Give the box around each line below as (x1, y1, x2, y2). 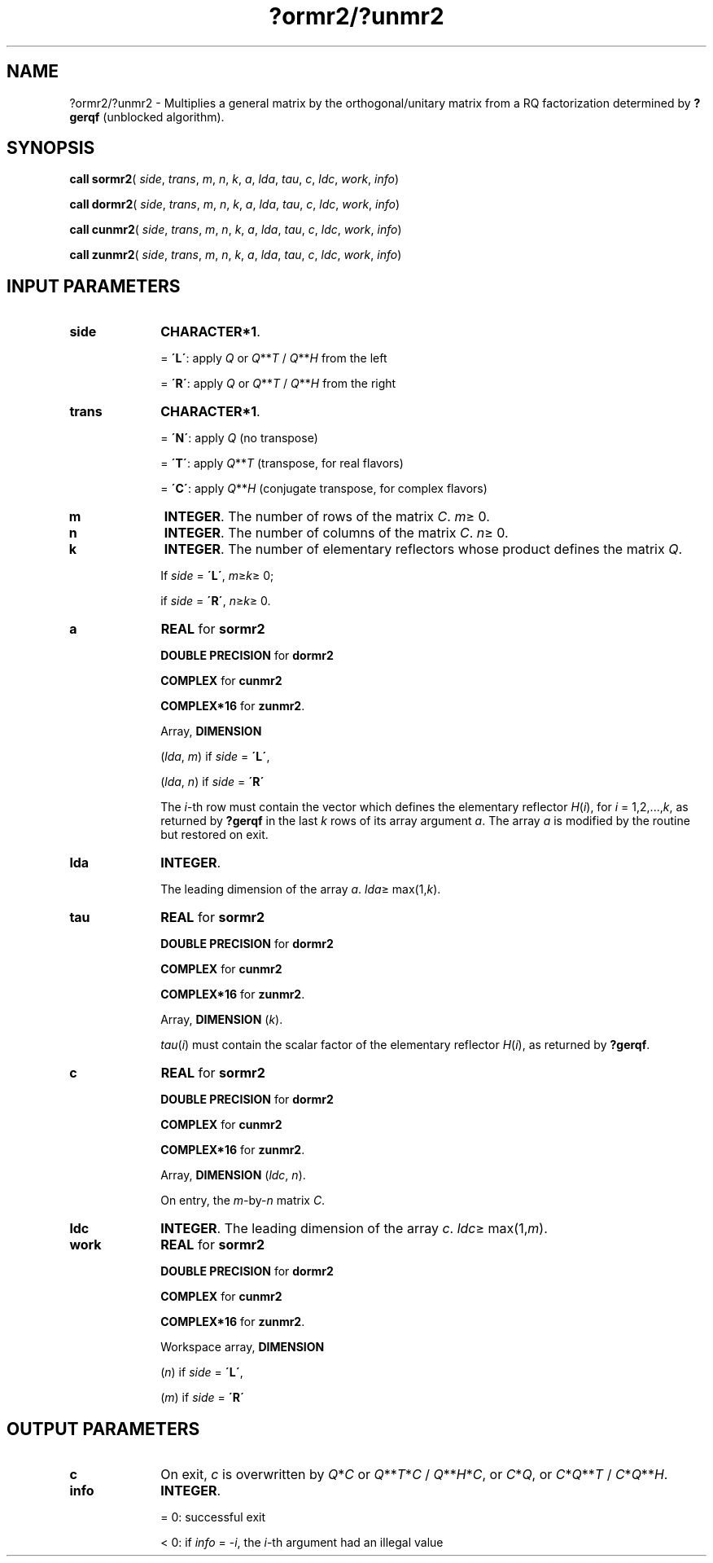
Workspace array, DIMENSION (160, 1340, 325, 1354)
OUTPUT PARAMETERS (7, 1418, 200, 1439)
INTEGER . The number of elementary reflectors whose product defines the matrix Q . (164, 541, 683, 558)
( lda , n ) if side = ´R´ (160, 775, 265, 789)
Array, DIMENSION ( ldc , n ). (160, 1168, 306, 1183)
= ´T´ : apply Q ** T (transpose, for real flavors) (160, 456, 404, 471)
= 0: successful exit (160, 1510, 266, 1525)
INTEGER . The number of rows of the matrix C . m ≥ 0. (164, 508, 490, 525)
